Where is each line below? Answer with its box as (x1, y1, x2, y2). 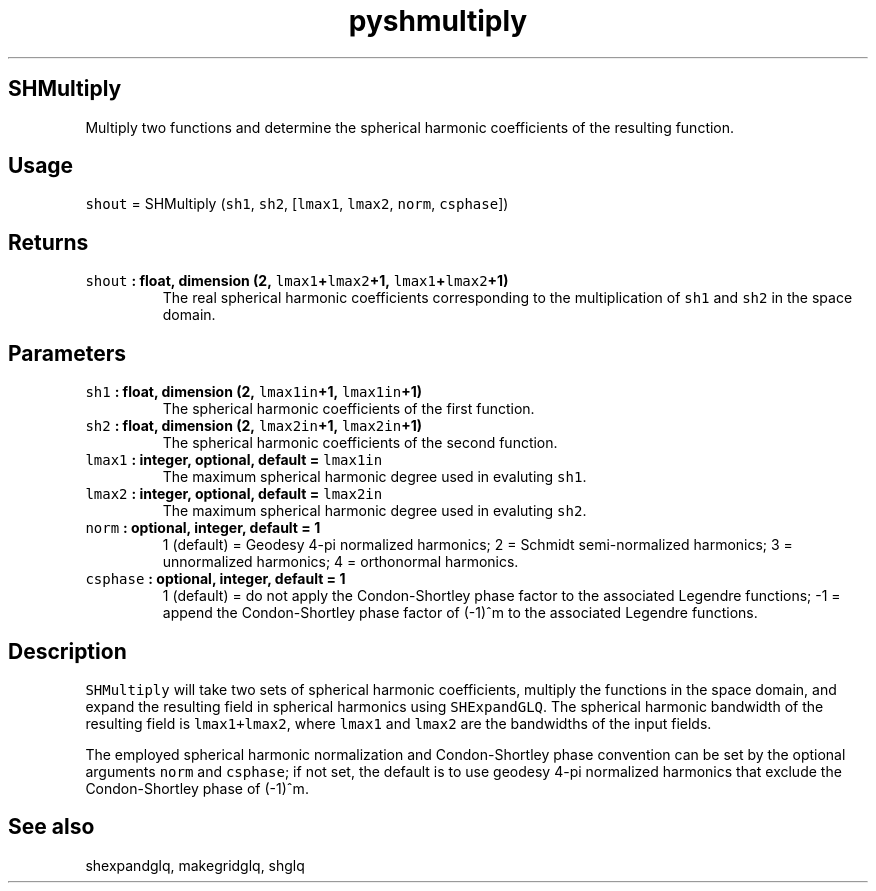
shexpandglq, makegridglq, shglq (85, 856, 305, 874)
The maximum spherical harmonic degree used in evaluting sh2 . (162, 502, 587, 520)
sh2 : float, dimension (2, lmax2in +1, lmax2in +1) (85, 417, 422, 435)
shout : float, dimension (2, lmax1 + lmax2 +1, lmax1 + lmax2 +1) (85, 272, 509, 290)
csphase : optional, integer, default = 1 (85, 570, 346, 588)
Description (8, 638, 127, 664)
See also (8, 814, 95, 840)
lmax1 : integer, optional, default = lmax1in (85, 451, 383, 469)
